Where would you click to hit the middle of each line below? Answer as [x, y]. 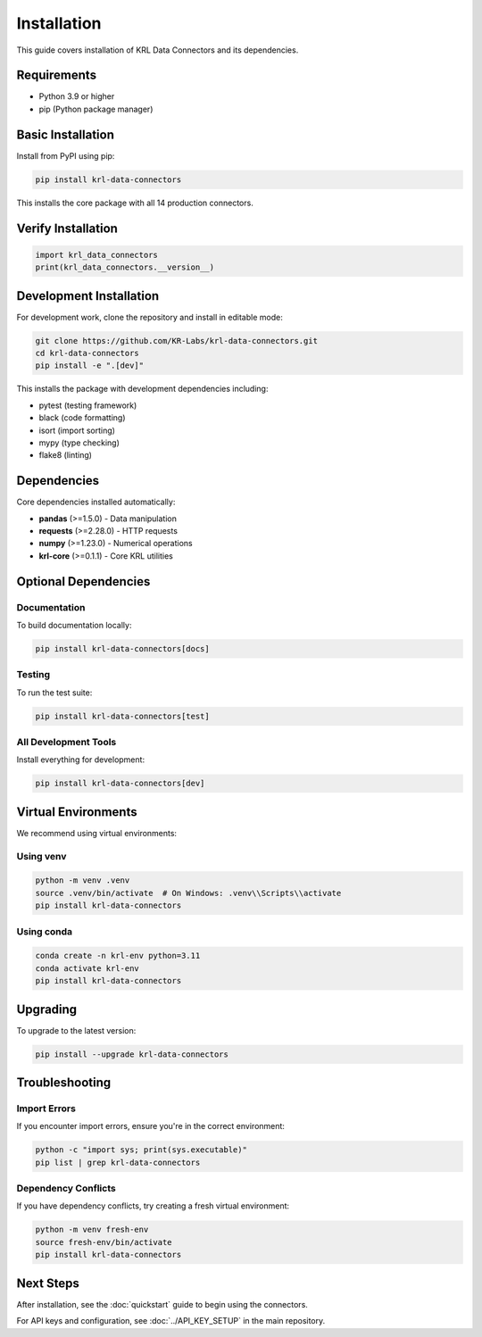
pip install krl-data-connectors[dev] [120, 784]
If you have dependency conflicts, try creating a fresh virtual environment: [153, 1206]
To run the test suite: [54, 693]
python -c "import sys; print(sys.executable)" [141, 1150]
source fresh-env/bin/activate [104, 1242]
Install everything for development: [81, 760]
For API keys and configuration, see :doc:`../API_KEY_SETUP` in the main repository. [171, 1321]
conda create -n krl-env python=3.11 [118, 956]
